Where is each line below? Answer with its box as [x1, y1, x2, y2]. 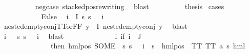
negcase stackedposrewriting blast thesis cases [35, 1, 224, 11]
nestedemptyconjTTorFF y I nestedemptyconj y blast [4, 21, 188, 31]
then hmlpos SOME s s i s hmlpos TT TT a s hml [50, 40, 245, 51]
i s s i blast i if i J [4, 30, 141, 41]
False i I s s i [41, 11, 104, 21]
